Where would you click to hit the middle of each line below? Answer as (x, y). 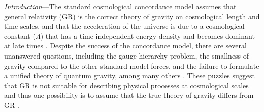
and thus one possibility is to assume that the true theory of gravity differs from (129, 95)
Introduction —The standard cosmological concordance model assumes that (120, 6)
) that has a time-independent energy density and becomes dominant (147, 36)
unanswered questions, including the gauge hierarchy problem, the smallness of (127, 55)
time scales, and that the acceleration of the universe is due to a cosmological (124, 26)
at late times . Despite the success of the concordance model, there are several (125, 46)
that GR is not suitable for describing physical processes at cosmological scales (126, 85)
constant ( (20, 36)
